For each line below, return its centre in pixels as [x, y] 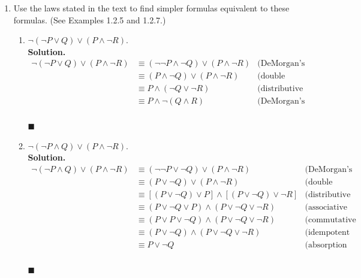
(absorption [326, 245]
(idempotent [327, 233]
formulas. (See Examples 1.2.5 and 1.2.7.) [90, 19]
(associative [326, 207]
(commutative [330, 220]
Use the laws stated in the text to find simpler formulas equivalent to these [151, 8]
